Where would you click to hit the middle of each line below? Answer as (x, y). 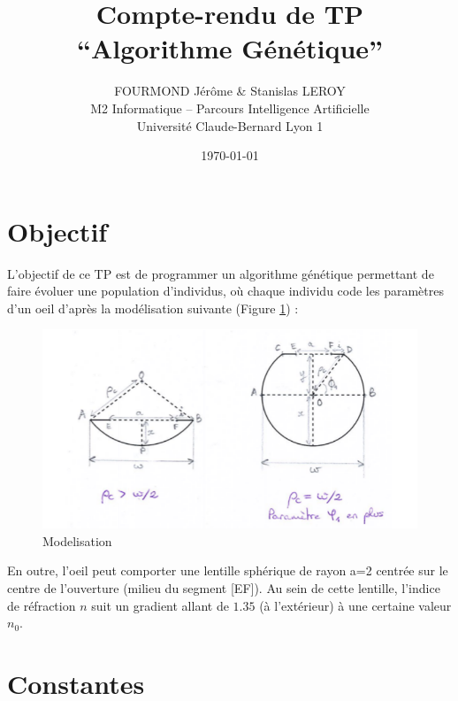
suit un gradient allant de (160, 605)
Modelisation (77, 540)
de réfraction (42, 605)
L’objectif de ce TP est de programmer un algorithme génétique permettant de (221, 273)
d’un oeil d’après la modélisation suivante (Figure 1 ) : (153, 308)
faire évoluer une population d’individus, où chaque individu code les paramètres (225, 291)
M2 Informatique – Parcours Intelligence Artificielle (230, 108)
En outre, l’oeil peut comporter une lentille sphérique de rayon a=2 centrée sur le (228, 570)
